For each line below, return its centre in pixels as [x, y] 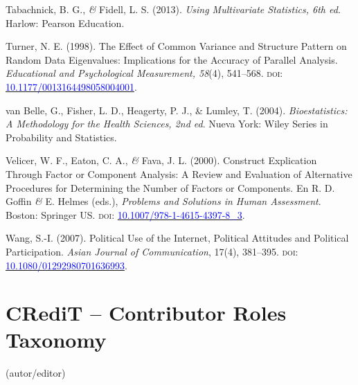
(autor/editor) [36, 373]
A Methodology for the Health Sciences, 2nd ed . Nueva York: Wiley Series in [167, 124]
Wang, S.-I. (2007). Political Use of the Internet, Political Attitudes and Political [177, 238]
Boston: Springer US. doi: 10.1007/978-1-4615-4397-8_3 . [125, 214]
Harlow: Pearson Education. [65, 23]
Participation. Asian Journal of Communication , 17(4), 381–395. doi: [152, 251]
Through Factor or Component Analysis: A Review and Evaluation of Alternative [179, 173]
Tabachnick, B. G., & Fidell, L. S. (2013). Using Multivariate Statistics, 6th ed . [173, 9]
